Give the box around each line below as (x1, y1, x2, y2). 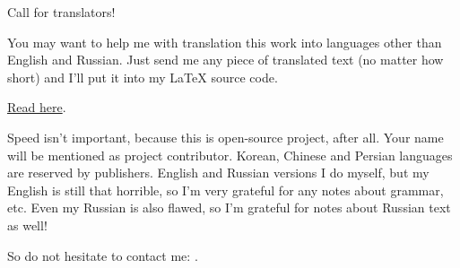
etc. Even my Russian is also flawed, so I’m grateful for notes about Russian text (7, 198, 451, 217)
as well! (7, 215, 48, 234)
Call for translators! (7, 3, 116, 21)
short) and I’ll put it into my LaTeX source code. (7, 67, 278, 86)
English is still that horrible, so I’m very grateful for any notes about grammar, (7, 180, 444, 199)
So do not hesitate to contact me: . (7, 246, 198, 264)
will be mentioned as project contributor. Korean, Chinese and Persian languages (7, 145, 453, 164)
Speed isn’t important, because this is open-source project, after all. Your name (7, 127, 444, 146)
